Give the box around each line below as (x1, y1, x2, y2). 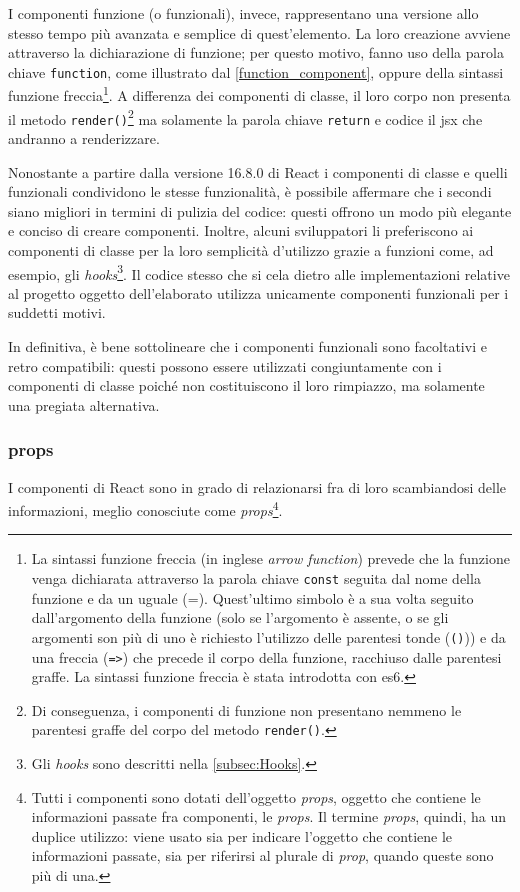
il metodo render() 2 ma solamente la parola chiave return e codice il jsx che (8, 105, 483, 129)
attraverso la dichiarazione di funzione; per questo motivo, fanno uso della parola (8, 42, 504, 63)
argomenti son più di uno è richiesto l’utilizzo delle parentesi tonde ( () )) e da (31, 626, 506, 647)
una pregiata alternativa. (8, 394, 160, 415)
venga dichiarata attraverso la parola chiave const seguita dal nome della (31, 568, 481, 589)
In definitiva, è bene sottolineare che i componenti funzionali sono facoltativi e (8, 336, 487, 356)
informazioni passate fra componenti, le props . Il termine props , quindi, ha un (31, 806, 507, 827)
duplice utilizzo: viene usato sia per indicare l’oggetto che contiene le (31, 825, 453, 846)
